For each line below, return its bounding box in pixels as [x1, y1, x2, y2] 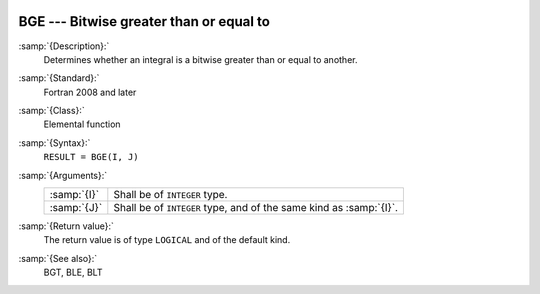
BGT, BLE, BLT [43, 266, 103, 279]
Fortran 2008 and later [43, 86, 137, 98]
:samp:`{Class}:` [18, 105, 85, 117]
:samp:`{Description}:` [18, 40, 110, 52]
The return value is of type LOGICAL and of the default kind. [43, 234, 291, 246]
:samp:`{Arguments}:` [18, 169, 108, 181]
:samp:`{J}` [49, 201, 103, 215]
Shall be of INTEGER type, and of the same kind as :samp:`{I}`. [113, 201, 399, 215]
